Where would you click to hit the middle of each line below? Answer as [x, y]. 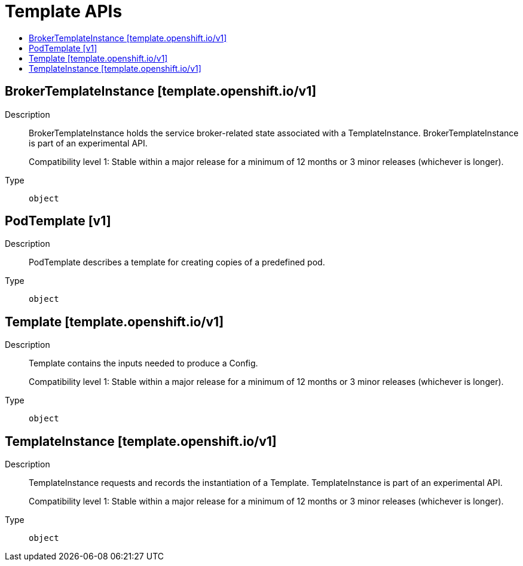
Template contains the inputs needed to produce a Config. [143, 363]
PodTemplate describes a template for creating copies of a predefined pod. [177, 262]
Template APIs [64, 11]
